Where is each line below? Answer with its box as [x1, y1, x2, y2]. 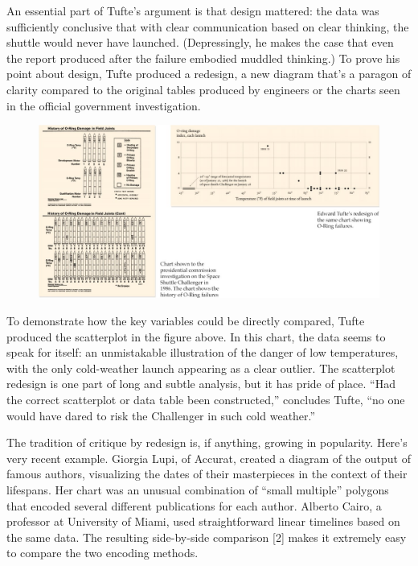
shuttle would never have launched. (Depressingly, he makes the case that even [6, 34, 394, 51]
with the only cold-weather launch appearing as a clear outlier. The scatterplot [6, 359, 395, 376]
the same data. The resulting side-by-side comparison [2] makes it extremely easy [6, 528, 407, 545]
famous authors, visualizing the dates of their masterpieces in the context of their [6, 465, 408, 482]
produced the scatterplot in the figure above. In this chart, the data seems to [6, 328, 386, 345]
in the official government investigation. [6, 97, 201, 114]
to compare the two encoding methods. [6, 544, 199, 561]
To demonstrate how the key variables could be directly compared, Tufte [6, 312, 365, 329]
